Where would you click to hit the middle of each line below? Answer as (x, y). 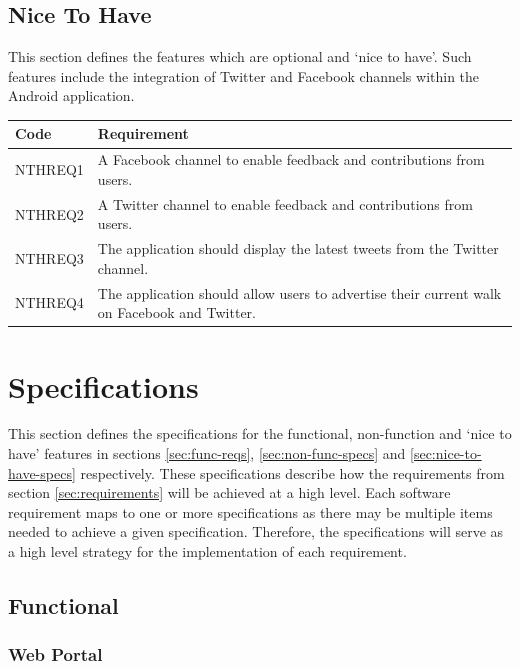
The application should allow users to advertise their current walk (299, 292)
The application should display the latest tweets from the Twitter (298, 248)
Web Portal (55, 654)
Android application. (71, 95)
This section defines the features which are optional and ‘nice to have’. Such (240, 56)
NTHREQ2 (49, 213)
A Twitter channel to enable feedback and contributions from (285, 203)
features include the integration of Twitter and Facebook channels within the (244, 75)
